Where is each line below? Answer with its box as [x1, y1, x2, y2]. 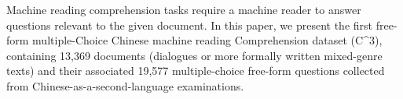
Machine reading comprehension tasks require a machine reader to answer [6, 2, 361, 17]
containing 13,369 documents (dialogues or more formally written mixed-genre [6, 47, 383, 63]
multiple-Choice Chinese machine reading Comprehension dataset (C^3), [32, 32, 383, 48]
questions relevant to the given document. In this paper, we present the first [6, 16, 373, 33]
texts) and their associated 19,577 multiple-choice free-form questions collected [6, 62, 385, 79]
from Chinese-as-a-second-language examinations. [6, 77, 244, 94]
